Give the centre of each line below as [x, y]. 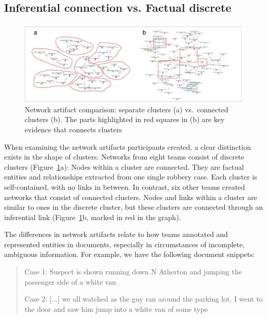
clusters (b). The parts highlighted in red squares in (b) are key [125, 119]
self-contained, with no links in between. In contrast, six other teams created [125, 186]
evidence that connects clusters [73, 129]
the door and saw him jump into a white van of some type [116, 309]
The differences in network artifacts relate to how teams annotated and [116, 234]
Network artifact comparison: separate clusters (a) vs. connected [127, 109]
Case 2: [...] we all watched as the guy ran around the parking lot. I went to [144, 299]
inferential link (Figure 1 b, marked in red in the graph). [93, 217]
